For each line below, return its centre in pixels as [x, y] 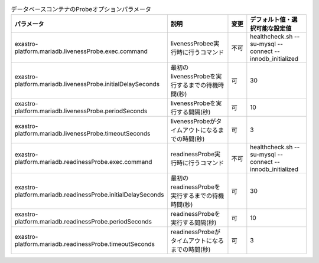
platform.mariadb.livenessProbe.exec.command [81, 51]
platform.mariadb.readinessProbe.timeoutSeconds [85, 244]
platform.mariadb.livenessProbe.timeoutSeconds [82, 134]
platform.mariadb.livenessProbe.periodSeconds [81, 111]
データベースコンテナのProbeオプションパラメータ [81, 9]
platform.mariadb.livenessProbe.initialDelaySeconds [87, 84]
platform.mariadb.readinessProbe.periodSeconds [83, 222]
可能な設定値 [274, 28]
